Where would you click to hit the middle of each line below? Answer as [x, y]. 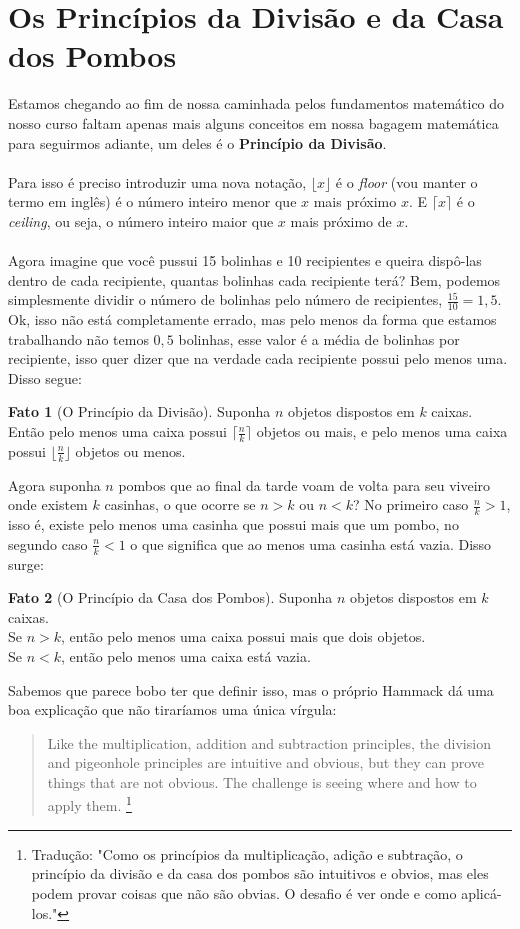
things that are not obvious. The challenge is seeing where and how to [262, 781]
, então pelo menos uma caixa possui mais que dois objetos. [243, 636]
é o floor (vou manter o [406, 181]
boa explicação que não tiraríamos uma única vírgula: [172, 709]
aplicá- [481, 892]
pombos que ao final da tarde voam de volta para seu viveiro [304, 484]
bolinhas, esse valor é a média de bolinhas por [319, 338]
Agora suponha [54, 484]
